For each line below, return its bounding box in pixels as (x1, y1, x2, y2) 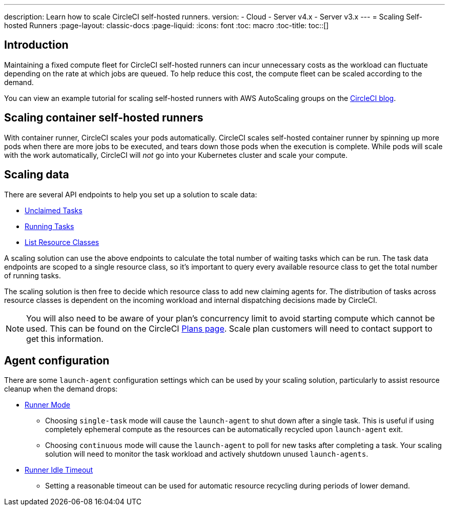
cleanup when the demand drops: (4, 384, 118, 394)
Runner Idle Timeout (25, 465, 93, 475)
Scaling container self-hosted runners (4, 111, 203, 125)
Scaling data (4, 168, 69, 181)
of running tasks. (4, 271, 61, 280)
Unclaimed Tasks (25, 206, 83, 215)
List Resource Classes (25, 237, 99, 247)
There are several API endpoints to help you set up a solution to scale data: (4, 190, 257, 199)
